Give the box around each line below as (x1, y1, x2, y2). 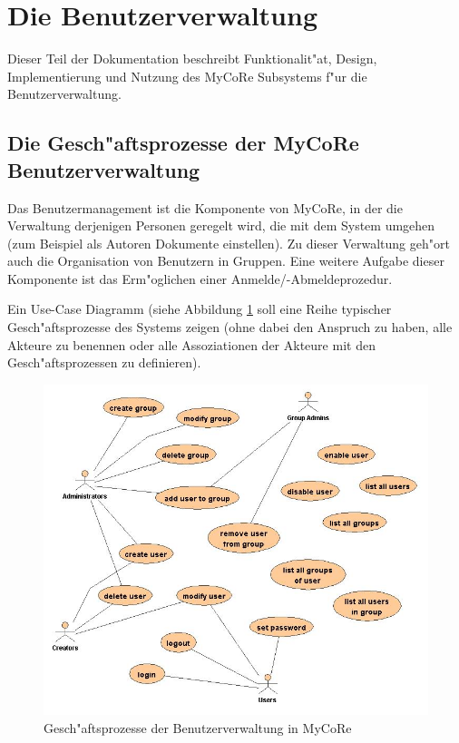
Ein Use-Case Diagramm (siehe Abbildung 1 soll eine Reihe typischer (7, 299, 392, 318)
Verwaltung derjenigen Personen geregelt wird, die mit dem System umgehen (7, 216, 435, 235)
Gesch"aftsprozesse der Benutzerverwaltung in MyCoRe (44, 718, 352, 737)
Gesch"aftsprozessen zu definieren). (7, 353, 201, 372)
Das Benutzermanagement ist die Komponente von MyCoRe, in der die (7, 198, 403, 217)
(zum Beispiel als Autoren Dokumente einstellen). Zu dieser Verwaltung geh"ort (7, 233, 450, 252)
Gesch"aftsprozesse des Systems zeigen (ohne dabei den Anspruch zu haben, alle (7, 318, 453, 337)
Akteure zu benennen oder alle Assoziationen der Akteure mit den (7, 335, 376, 354)
